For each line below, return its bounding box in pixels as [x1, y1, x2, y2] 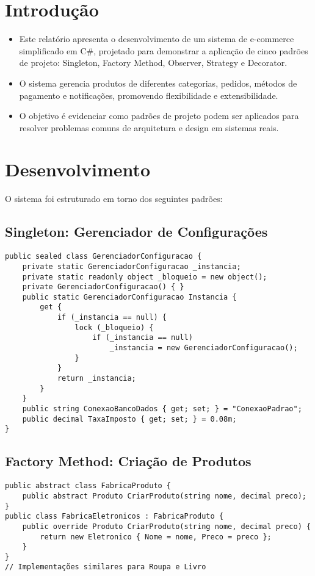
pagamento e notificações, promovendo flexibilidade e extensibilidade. [19, 88, 278, 101]
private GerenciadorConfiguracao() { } [22, 283, 184, 292]
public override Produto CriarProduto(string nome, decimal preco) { [22, 522, 311, 531]
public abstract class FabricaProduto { [5, 481, 172, 491]
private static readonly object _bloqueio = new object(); [22, 272, 267, 281]
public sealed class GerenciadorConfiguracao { [5, 252, 202, 261]
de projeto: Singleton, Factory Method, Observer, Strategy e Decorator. [19, 56, 288, 69]
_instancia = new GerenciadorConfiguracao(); [109, 344, 298, 353]
